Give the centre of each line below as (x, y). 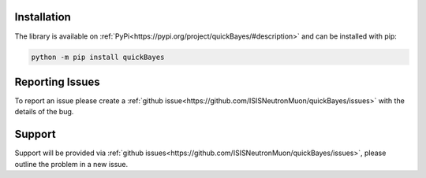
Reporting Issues (57, 82)
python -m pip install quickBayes (98, 57)
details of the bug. (44, 112)
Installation (43, 17)
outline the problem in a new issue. (71, 164)
